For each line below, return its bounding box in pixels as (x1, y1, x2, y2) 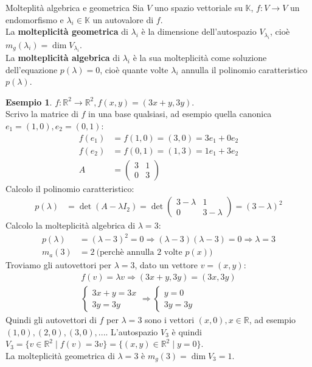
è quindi (172, 325, 202, 338)
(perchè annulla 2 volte (96, 248, 182, 257)
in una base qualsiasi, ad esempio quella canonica (88, 107, 272, 120)
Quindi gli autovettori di (5, 313, 97, 326)
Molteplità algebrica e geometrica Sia (5, 1, 144, 13)
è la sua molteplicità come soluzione (133, 51, 267, 63)
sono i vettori (145, 313, 195, 326)
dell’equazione (5, 63, 58, 76)
